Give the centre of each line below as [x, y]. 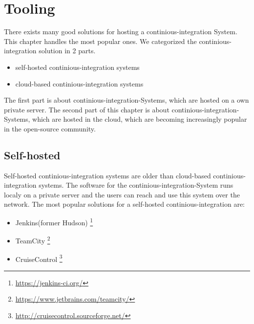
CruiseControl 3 [39, 258]
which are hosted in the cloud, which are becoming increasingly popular [140, 119]
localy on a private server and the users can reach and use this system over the [122, 194]
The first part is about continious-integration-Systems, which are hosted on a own [127, 100]
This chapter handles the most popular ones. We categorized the [100, 41]
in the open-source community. [50, 128]
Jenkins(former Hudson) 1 [54, 222]
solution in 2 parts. [67, 51]
